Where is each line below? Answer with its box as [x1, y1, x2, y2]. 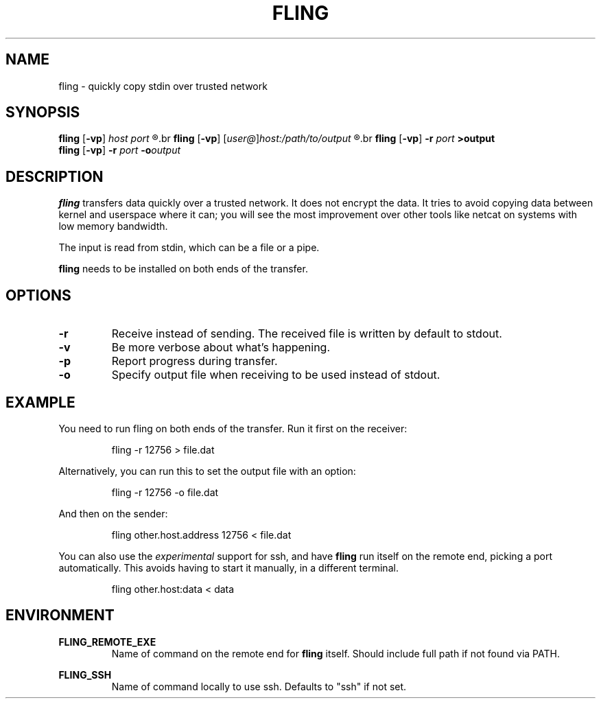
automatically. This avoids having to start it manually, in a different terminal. [58, 561, 399, 574]
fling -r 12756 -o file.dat [111, 486, 219, 498]
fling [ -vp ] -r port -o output [58, 144, 181, 156]
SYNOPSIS [5, 104, 80, 121]
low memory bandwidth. [58, 220, 168, 233]
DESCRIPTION [5, 167, 104, 185]
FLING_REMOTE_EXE [58, 635, 156, 648]
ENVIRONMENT [5, 607, 115, 624]
